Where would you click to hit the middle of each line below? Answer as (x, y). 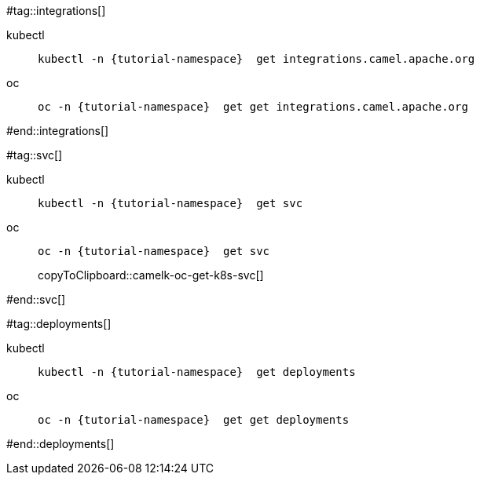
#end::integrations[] (58, 131)
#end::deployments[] (60, 444)
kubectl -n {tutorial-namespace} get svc (170, 203)
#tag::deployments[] (59, 324)
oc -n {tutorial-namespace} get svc (154, 251)
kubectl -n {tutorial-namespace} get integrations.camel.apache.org (256, 59)
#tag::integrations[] (56, 11)
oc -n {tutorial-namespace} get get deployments (194, 420)
